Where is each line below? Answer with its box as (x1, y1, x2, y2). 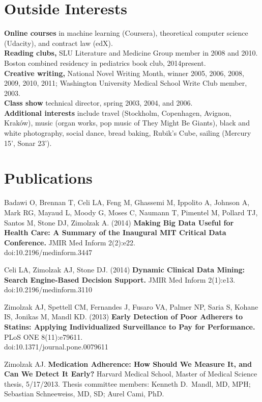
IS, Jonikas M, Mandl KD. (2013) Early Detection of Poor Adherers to (4, 311, 243, 322)
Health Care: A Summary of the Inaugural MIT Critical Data (4, 227, 226, 238)
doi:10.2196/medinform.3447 (4, 247, 93, 258)
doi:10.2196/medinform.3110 (4, 284, 93, 295)
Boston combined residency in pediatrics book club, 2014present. (4, 57, 206, 68)
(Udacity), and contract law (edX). (4, 37, 113, 48)
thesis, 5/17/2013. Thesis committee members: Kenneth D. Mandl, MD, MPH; (4, 378, 251, 389)
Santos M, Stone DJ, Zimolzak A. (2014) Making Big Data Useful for (4, 217, 234, 228)
